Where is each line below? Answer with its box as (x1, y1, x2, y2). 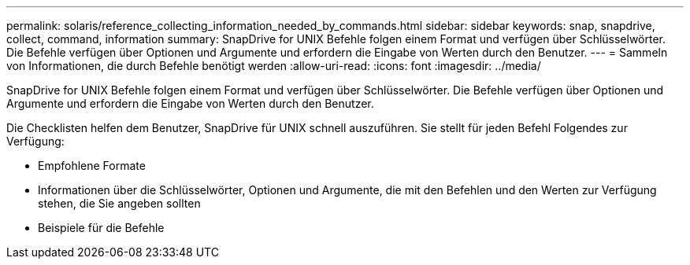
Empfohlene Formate (38, 159, 146, 172)
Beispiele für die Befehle (38, 221, 165, 234)
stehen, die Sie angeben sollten (38, 197, 201, 210)
